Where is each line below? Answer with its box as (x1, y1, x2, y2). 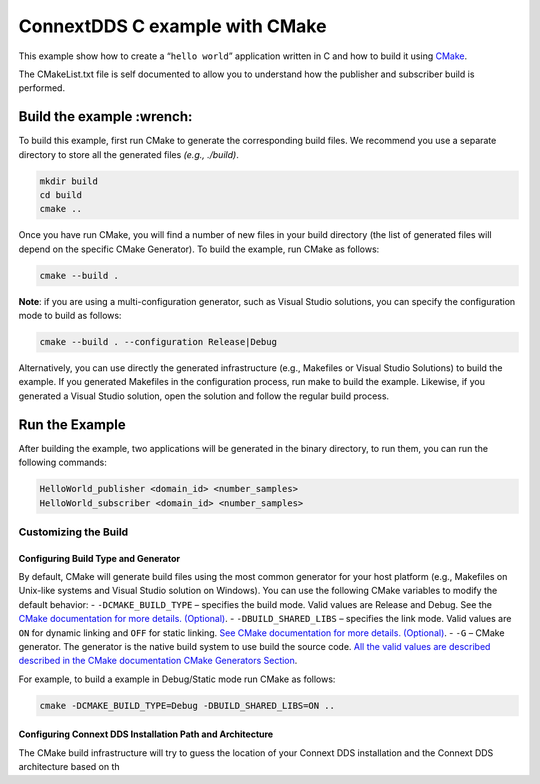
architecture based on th (18, 761, 120, 773)
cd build (39, 190, 83, 200)
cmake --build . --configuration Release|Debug (39, 336, 277, 348)
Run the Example (18, 416, 126, 433)
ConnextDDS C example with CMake (18, 15, 327, 37)
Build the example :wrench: (18, 108, 193, 125)
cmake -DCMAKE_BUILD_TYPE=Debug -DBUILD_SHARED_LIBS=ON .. (39, 700, 335, 711)
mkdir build (39, 175, 99, 187)
